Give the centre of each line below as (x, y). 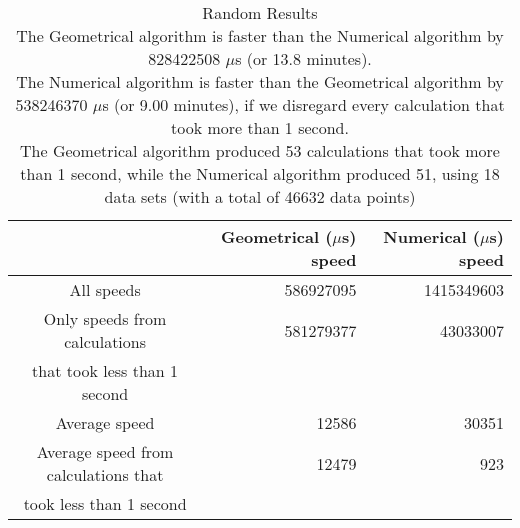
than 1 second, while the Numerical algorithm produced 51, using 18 (260, 173)
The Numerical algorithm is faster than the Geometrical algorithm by (260, 81)
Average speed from (105, 451)
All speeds (105, 289)
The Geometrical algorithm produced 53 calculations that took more (260, 150)
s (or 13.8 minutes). (303, 58)
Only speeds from (105, 318)
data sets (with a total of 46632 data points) (260, 196)
